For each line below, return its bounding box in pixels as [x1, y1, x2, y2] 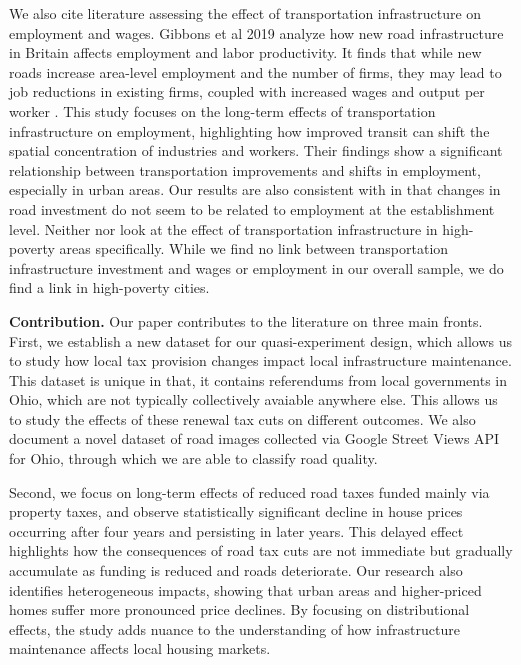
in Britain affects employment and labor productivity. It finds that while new [9, 42, 482, 63]
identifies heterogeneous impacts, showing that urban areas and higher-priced [9, 579, 482, 600]
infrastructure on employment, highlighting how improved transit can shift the [9, 120, 490, 141]
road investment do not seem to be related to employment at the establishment [9, 198, 495, 219]
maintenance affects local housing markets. [9, 638, 271, 659]
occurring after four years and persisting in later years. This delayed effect [9, 520, 464, 541]
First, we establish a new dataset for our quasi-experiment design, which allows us [9, 330, 512, 351]
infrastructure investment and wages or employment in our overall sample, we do [9, 257, 504, 278]
